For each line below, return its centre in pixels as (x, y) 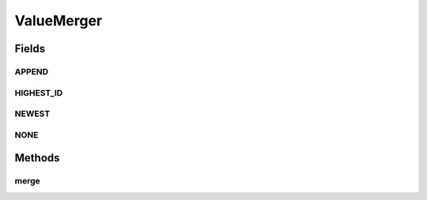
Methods (37, 158)
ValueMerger (59, 21)
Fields (30, 49)
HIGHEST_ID (39, 92)
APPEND (32, 71)
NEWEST (32, 114)
